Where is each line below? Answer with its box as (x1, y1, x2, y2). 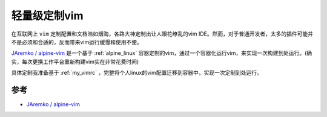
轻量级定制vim (11, 9, 84, 22)
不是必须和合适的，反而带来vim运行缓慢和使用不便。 (11, 38, 142, 45)
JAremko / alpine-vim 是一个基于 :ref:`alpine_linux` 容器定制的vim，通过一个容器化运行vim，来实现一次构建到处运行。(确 (11, 49, 312, 57)
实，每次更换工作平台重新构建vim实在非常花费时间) (11, 58, 139, 65)
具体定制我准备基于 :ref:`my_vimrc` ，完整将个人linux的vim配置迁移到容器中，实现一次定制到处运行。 (11, 69, 263, 77)
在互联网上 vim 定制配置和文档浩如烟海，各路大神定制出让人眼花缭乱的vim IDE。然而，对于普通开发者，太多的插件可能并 (11, 30, 313, 37)
